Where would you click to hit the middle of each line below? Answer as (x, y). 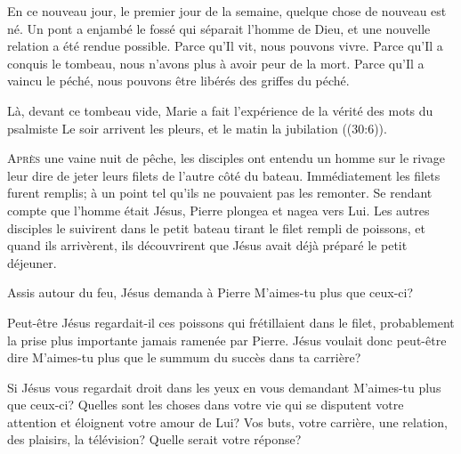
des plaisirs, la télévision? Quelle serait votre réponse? (154, 439)
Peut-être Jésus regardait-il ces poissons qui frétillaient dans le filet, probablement (231, 322)
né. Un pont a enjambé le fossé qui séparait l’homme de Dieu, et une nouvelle (219, 28)
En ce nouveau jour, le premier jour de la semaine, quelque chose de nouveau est (227, 11)
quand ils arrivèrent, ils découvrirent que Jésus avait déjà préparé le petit (207, 245)
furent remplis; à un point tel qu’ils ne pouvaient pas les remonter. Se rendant (220, 193)
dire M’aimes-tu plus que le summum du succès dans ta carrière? (184, 357)
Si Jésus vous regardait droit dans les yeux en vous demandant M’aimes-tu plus (224, 387)
